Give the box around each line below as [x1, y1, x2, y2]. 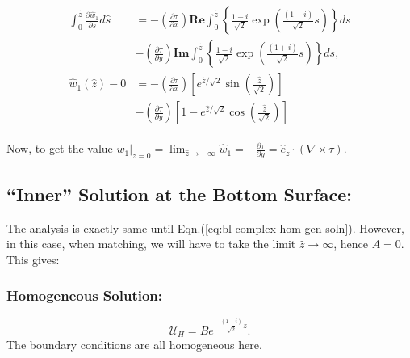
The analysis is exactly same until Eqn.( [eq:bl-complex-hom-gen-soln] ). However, [6, 219, 404, 236]
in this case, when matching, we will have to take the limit [6, 235, 296, 252]
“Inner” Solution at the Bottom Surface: [6, 181, 353, 206]
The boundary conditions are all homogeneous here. [6, 336, 262, 353]
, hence [333, 235, 368, 252]
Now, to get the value [6, 140, 113, 157]
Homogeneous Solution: [6, 285, 163, 305]
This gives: [6, 251, 60, 267]
